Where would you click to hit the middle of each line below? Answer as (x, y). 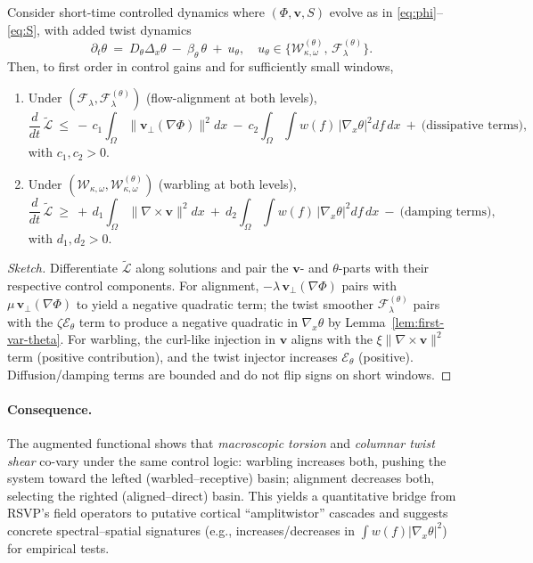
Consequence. (50, 408)
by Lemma (357, 321)
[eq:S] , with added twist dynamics (99, 29)
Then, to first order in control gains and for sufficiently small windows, (201, 65)
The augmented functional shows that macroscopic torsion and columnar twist (221, 442)
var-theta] (34, 339)
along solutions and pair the (212, 268)
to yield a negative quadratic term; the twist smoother (225, 303)
